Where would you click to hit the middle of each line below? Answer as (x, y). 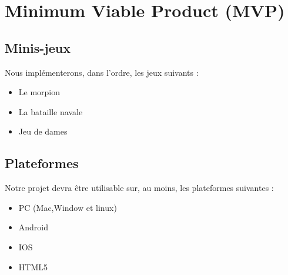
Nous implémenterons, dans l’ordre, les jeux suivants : (102, 72)
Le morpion (39, 92)
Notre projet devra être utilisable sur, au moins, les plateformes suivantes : (139, 188)
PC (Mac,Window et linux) (68, 207)
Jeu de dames (43, 131)
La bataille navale (51, 111)
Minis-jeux (38, 47)
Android (34, 227)
